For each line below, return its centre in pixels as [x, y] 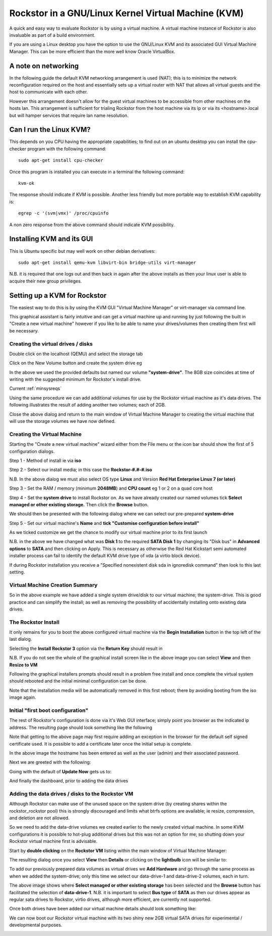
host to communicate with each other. [49, 92]
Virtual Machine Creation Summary [53, 585]
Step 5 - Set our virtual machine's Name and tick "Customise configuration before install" [104, 523]
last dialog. [21, 639]
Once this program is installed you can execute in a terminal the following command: [97, 172]
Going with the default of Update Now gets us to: [60, 771]
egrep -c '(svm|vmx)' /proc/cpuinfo [63, 213]
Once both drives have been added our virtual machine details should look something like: [103, 909]
